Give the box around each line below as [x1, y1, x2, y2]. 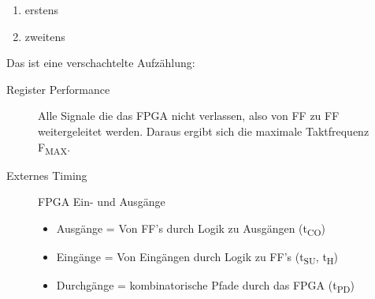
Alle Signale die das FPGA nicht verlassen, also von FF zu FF [38, 107, 340, 124]
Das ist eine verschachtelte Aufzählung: [6, 54, 195, 71]
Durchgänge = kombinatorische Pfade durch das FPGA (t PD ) [56, 277, 355, 295]
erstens [24, 2, 58, 17]
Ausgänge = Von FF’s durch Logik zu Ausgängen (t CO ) [56, 219, 325, 238]
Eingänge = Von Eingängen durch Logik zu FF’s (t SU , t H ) [56, 249, 339, 267]
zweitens [24, 28, 65, 44]
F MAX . [38, 138, 71, 157]
